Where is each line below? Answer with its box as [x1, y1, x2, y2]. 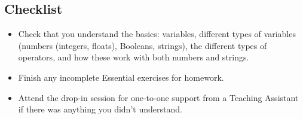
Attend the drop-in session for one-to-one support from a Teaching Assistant [18, 91, 299, 103]
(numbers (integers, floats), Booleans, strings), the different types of [18, 39, 267, 51]
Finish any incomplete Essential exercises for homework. [18, 71, 224, 83]
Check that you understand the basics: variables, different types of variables [18, 28, 296, 40]
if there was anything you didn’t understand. [18, 103, 182, 115]
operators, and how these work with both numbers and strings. [18, 51, 249, 63]
